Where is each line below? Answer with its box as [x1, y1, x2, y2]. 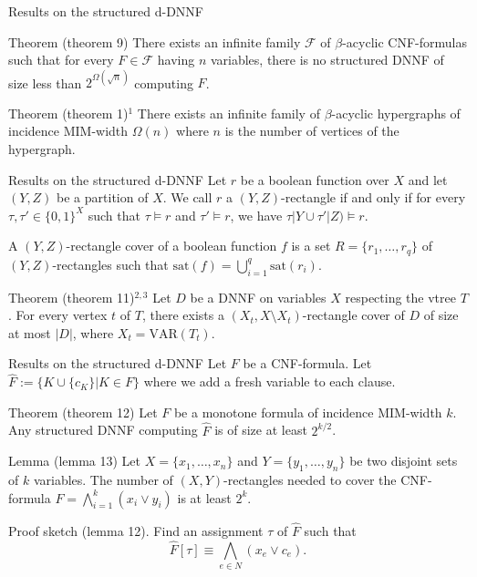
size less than [8, 73, 82, 92]
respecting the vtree [345, 287, 456, 306]
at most [8, 323, 51, 342]
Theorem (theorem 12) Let [8, 402, 158, 421]
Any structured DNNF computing [8, 420, 198, 439]
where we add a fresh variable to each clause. [143, 372, 396, 391]
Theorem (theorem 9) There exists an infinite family [8, 32, 301, 51]
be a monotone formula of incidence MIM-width [173, 402, 442, 421]
